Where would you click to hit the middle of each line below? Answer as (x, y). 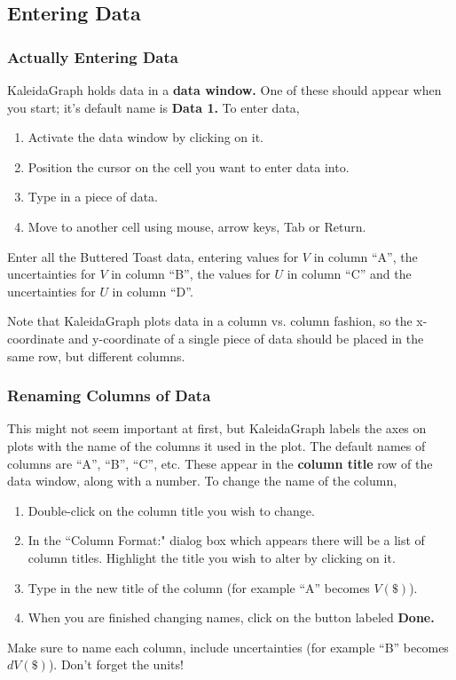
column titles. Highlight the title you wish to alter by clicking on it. (212, 557)
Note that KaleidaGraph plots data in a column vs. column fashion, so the (210, 321)
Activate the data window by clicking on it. (146, 137)
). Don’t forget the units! (116, 664)
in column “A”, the (366, 256)
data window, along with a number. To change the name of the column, (202, 481)
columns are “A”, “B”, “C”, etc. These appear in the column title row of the (220, 463)
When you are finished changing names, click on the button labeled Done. (231, 617)
